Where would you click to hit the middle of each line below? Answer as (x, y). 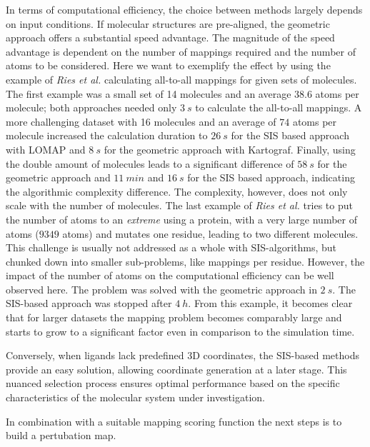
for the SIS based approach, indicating (271, 177)
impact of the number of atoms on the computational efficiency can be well (170, 275)
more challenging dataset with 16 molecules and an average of (141, 121)
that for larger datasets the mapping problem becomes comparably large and (174, 317)
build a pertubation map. (61, 435)
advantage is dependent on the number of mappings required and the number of (181, 51)
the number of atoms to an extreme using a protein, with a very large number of (181, 219)
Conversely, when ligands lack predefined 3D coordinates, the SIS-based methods (182, 355)
